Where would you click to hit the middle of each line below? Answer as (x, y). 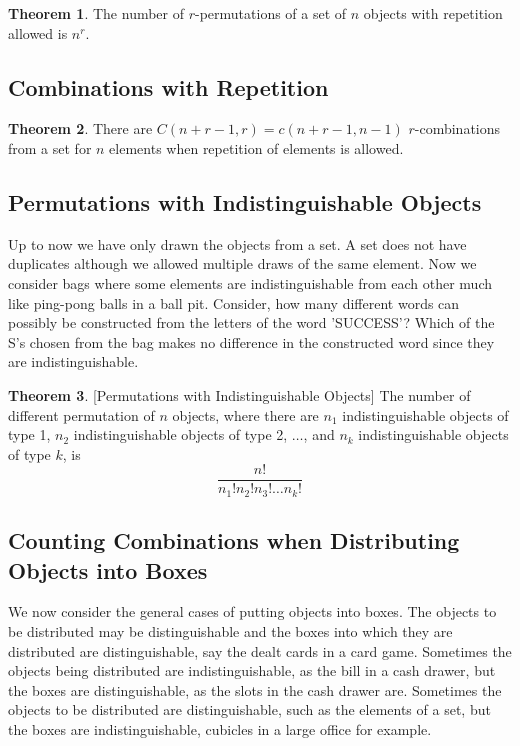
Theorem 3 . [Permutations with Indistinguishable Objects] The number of (239, 394)
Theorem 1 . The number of (96, 13)
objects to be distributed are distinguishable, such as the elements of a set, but (249, 709)
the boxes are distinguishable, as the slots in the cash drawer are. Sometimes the (255, 689)
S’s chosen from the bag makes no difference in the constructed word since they (251, 341)
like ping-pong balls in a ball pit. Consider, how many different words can (234, 302)
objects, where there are (245, 414)
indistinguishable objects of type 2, (180, 434)
